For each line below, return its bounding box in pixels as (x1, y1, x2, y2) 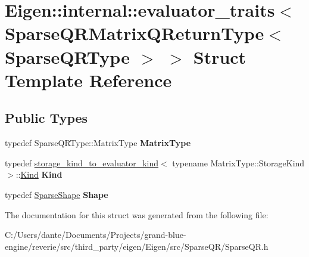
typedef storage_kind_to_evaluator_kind (5, 156, 159, 169)
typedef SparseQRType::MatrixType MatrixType (5, 137, 191, 149)
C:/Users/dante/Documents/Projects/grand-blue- (5, 228, 186, 241)
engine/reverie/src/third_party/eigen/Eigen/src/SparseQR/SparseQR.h (5, 240, 269, 252)
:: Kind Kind (15, 168, 63, 181)
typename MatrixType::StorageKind (172, 156, 305, 169)
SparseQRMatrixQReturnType (5, 21, 264, 45)
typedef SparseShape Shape (5, 188, 108, 200)
